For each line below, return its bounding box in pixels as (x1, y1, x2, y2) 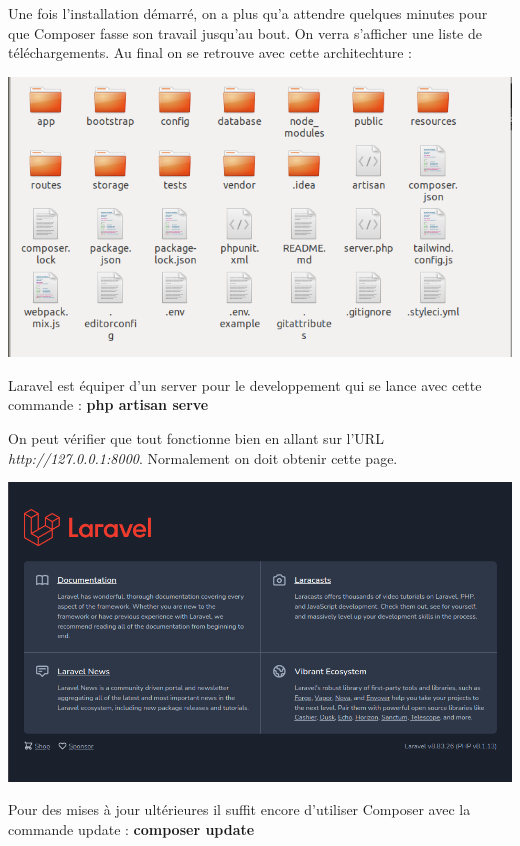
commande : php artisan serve (8, 394, 209, 415)
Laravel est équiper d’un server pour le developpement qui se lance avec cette (8, 374, 482, 395)
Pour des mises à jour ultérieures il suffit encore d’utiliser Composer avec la (8, 799, 471, 820)
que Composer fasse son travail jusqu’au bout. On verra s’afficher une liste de (8, 22, 482, 43)
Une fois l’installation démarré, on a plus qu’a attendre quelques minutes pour (8, 3, 488, 23)
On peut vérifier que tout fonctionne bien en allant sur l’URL (8, 428, 384, 449)
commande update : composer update (8, 818, 255, 839)
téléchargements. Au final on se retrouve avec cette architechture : (8, 42, 412, 63)
